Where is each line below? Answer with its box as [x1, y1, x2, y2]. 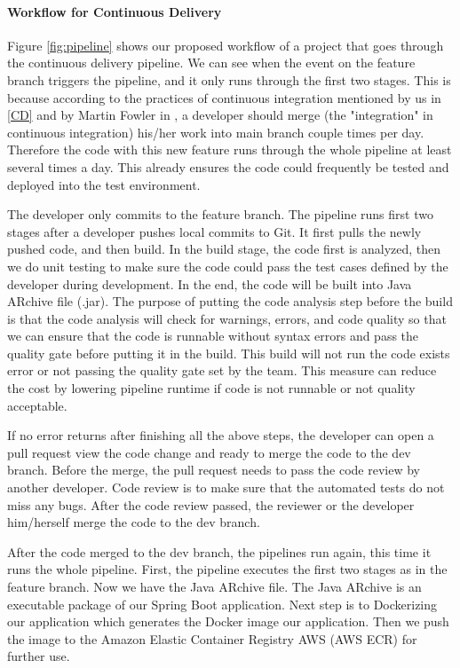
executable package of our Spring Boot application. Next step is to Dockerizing [7, 594, 438, 613]
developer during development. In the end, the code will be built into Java [7, 274, 412, 293]
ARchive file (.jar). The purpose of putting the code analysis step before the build [7, 292, 453, 310]
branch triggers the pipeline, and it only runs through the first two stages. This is [7, 70, 451, 89]
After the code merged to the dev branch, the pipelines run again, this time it [7, 542, 432, 561]
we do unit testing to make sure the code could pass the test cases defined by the [7, 256, 448, 275]
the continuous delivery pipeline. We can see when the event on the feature [7, 53, 416, 72]
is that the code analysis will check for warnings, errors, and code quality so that [7, 309, 447, 327]
